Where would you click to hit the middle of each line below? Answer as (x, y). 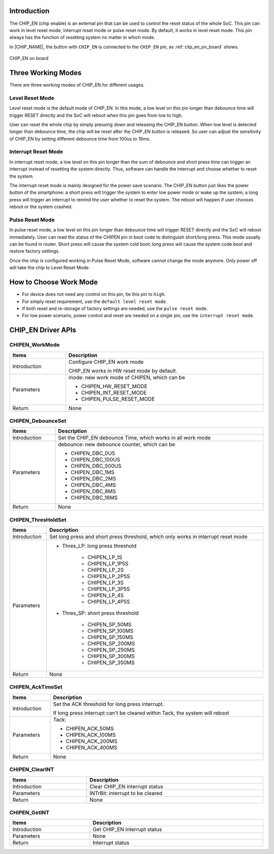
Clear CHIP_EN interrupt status (126, 787)
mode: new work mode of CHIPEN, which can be (127, 377)
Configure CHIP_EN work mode (106, 362)
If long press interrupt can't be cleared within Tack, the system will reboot (141, 713)
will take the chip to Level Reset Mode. (50, 268)
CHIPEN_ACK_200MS (92, 741)
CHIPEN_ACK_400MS (92, 747)
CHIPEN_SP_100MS (110, 631)
